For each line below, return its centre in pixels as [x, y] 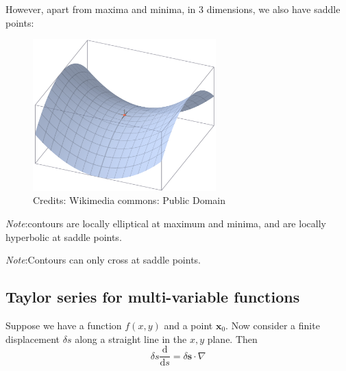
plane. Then [232, 338]
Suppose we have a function [64, 325]
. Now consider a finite [273, 325]
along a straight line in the [131, 338]
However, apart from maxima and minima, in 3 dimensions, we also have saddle [173, 9]
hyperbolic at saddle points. [64, 236]
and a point [188, 325]
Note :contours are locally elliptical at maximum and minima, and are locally [166, 223]
